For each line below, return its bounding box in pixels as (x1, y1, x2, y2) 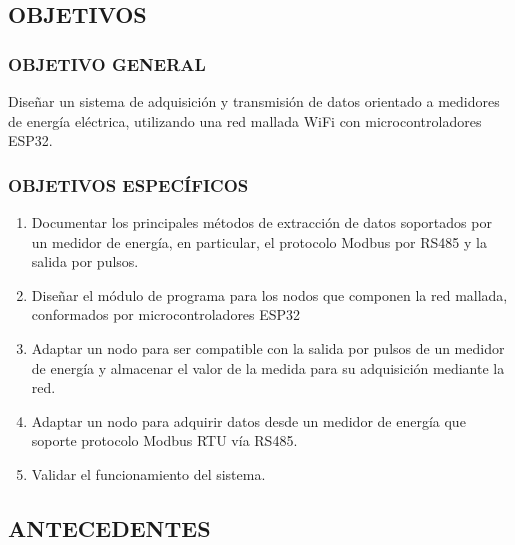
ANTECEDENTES (8, 512, 211, 543)
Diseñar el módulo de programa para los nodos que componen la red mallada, (31, 284, 508, 305)
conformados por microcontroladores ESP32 (31, 304, 301, 325)
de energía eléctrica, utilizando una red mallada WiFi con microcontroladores (8, 110, 482, 131)
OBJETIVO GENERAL (8, 51, 206, 76)
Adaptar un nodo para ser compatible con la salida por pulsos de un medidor (31, 337, 505, 358)
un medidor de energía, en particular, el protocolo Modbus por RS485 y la (31, 231, 487, 252)
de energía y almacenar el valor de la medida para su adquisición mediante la (31, 357, 505, 378)
